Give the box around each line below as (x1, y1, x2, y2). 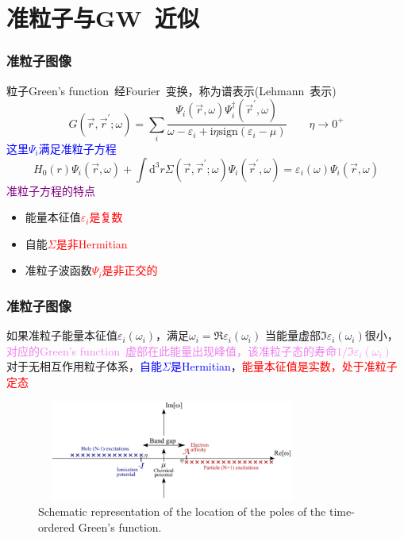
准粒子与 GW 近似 (6, 2, 199, 34)
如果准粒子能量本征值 (6, 327, 117, 344)
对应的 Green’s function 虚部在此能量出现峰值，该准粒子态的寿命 (6, 342, 337, 359)
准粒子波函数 (25, 262, 92, 279)
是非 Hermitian (56, 235, 128, 252)
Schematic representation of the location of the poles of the (38, 502, 326, 519)
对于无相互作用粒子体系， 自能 (6, 358, 162, 375)
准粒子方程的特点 (6, 182, 95, 198)
